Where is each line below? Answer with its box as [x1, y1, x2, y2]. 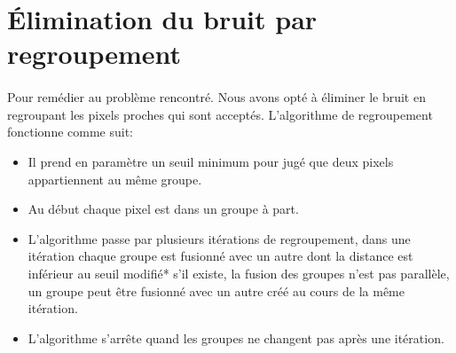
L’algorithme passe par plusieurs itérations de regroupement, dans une [28, 229, 411, 247]
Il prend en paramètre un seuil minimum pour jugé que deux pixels [28, 152, 394, 170]
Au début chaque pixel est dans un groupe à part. [28, 200, 299, 218]
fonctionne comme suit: [7, 122, 134, 141]
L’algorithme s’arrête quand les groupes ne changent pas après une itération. [28, 328, 444, 347]
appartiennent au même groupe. [28, 169, 202, 188]
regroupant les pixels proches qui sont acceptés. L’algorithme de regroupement [7, 105, 433, 123]
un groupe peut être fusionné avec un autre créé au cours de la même [28, 281, 405, 300]
